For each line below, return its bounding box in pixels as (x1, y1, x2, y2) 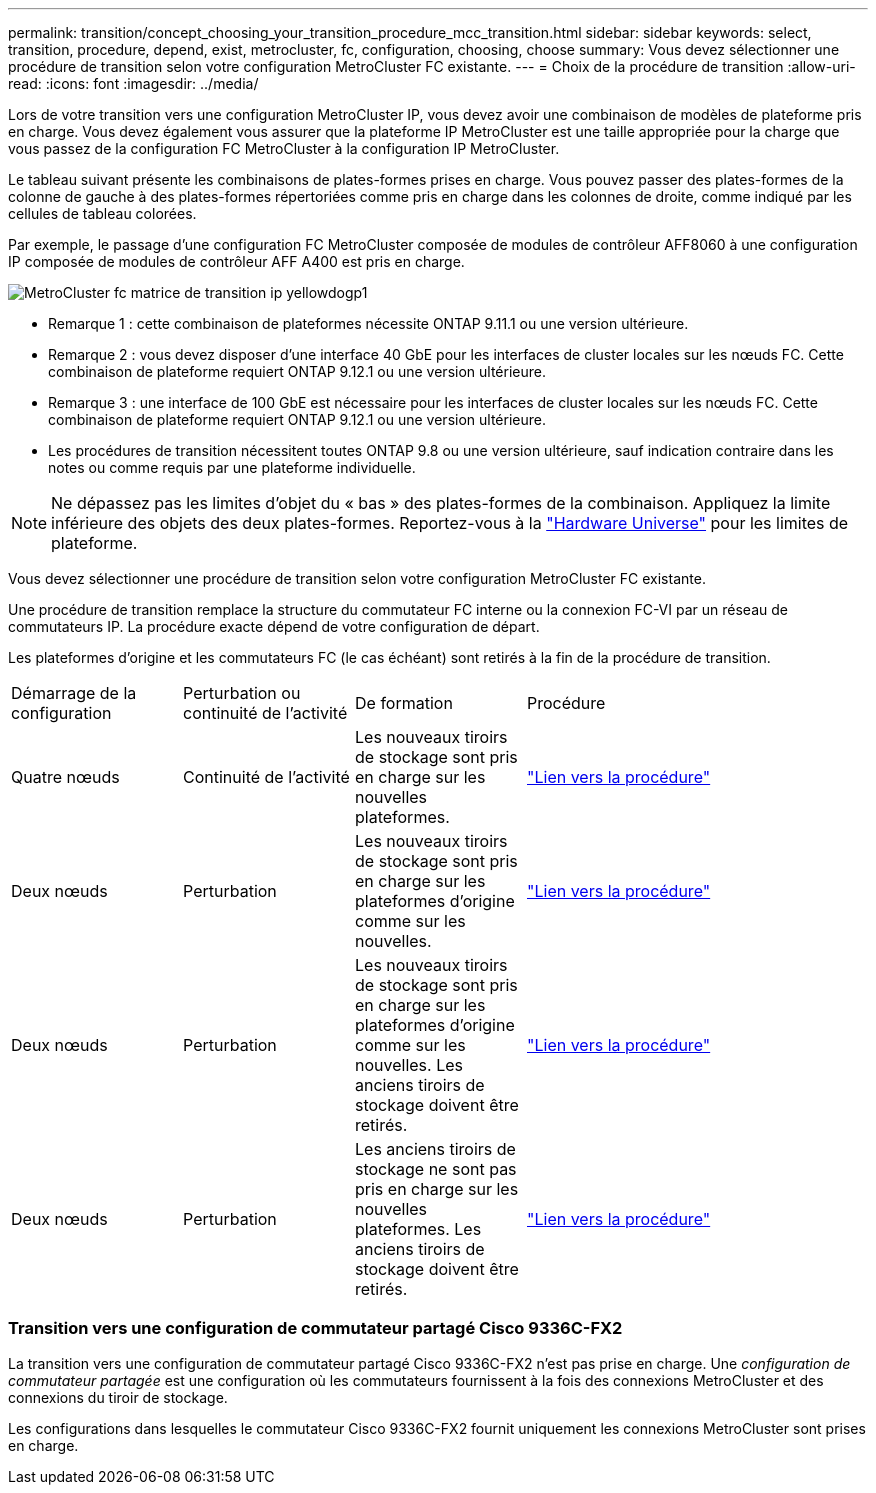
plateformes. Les (355, 1219, 482, 1239)
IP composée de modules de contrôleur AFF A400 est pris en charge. (8, 253, 465, 270)
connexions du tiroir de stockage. (8, 1388, 228, 1406)
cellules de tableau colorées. (8, 205, 197, 222)
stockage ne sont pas (355, 1159, 517, 1179)
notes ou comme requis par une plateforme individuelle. (48, 459, 416, 476)
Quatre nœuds (11, 767, 120, 787)
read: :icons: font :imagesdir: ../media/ (8, 75, 259, 92)
